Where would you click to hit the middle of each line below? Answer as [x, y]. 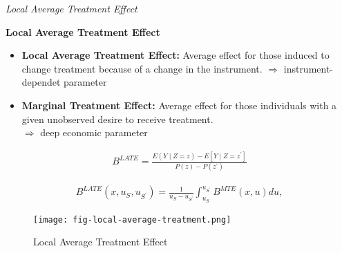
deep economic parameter [94, 132]
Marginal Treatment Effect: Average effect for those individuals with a [179, 105]
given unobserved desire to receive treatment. [117, 119]
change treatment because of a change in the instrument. [142, 68]
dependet [41, 82]
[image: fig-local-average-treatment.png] [132, 219]
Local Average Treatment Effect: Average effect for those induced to [175, 55]
